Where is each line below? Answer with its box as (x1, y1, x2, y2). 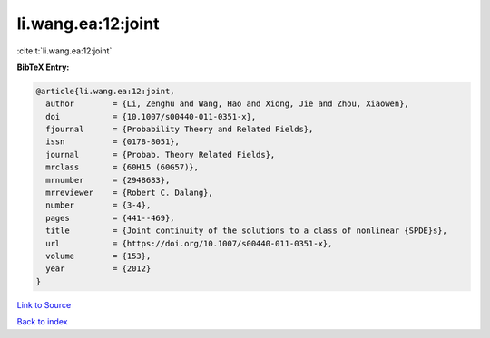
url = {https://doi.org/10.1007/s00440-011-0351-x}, (45, 238, 333, 248)
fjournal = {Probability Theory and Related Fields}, (45, 124, 314, 135)
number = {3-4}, (45, 200, 152, 210)
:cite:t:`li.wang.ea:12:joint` (16, 45, 113, 56)
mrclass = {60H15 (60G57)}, (45, 162, 200, 172)
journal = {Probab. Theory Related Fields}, (45, 150, 276, 159)
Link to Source (16, 299, 72, 310)
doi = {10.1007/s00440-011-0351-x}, (45, 111, 257, 121)
